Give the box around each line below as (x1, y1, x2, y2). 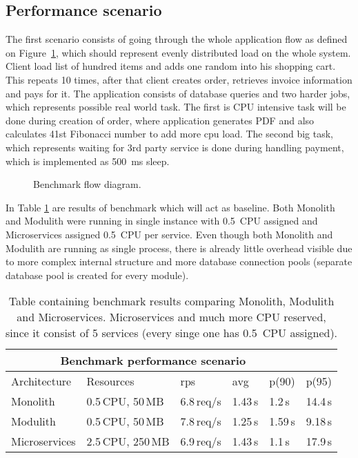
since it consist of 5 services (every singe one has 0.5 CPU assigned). (6, 325, 338, 341)
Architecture (11, 373, 72, 390)
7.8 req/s (180, 413, 221, 430)
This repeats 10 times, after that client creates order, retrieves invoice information (6, 72, 352, 86)
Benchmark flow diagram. (33, 177, 141, 191)
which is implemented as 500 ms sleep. (6, 153, 170, 168)
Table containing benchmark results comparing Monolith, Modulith (8, 293, 335, 309)
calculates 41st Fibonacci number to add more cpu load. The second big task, (6, 126, 334, 141)
